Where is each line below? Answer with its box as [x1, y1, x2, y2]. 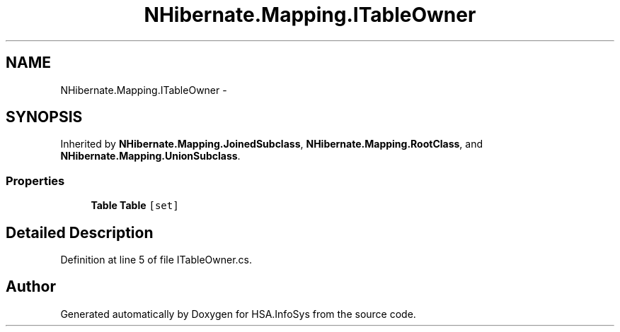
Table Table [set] [91, 199, 179, 212]
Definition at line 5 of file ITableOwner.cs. [60, 254, 253, 266]
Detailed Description [6, 223, 154, 242]
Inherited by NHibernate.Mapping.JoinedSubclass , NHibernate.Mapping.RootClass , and [60, 138, 483, 150]
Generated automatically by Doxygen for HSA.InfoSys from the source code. [60, 307, 416, 320]
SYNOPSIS [6, 108, 83, 126]
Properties [6, 173, 65, 188]
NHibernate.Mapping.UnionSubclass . [60, 150, 241, 162]
